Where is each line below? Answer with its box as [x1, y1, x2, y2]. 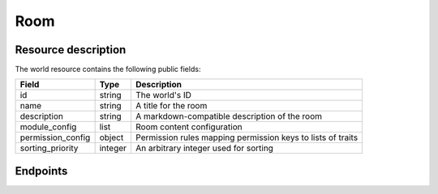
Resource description [15, 43, 127, 57]
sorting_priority [19, 142, 79, 154]
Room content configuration [135, 121, 243, 133]
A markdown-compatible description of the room [135, 111, 323, 122]
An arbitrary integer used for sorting [135, 142, 273, 154]
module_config [19, 121, 77, 133]
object [99, 132, 124, 143]
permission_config [19, 132, 91, 143]
